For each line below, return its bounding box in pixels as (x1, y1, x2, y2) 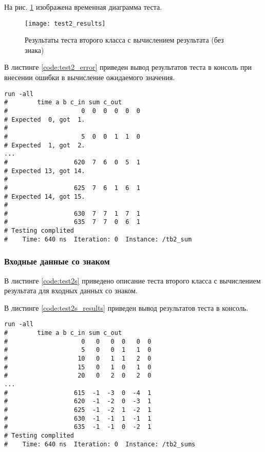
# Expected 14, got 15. (4, 193, 85, 200)
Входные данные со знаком (4, 255, 110, 268)
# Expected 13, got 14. (4, 167, 85, 175)
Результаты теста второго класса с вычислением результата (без (25, 34, 224, 45)
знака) (25, 44, 44, 55)
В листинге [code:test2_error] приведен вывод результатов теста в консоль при (4, 62, 252, 72)
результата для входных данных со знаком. (4, 285, 138, 296)
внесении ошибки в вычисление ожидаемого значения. (4, 72, 175, 83)
